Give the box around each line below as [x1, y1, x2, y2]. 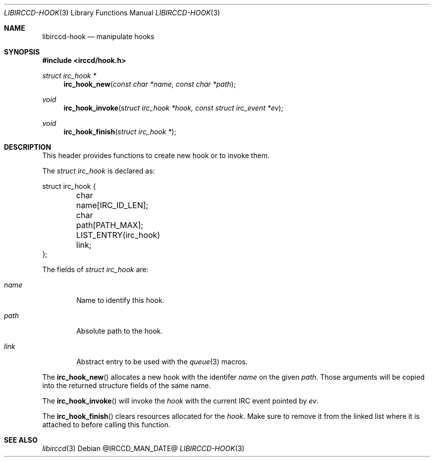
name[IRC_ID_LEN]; [76, 200, 149, 210]
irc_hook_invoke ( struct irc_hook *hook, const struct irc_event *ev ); [63, 104, 283, 112]
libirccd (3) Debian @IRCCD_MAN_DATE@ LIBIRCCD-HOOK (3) [42, 444, 245, 453]
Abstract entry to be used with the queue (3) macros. [76, 357, 248, 366]
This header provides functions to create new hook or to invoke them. [42, 151, 270, 160]
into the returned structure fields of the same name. [42, 381, 211, 390]
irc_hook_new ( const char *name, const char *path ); [63, 80, 236, 88]
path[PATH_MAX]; [76, 220, 144, 230]
